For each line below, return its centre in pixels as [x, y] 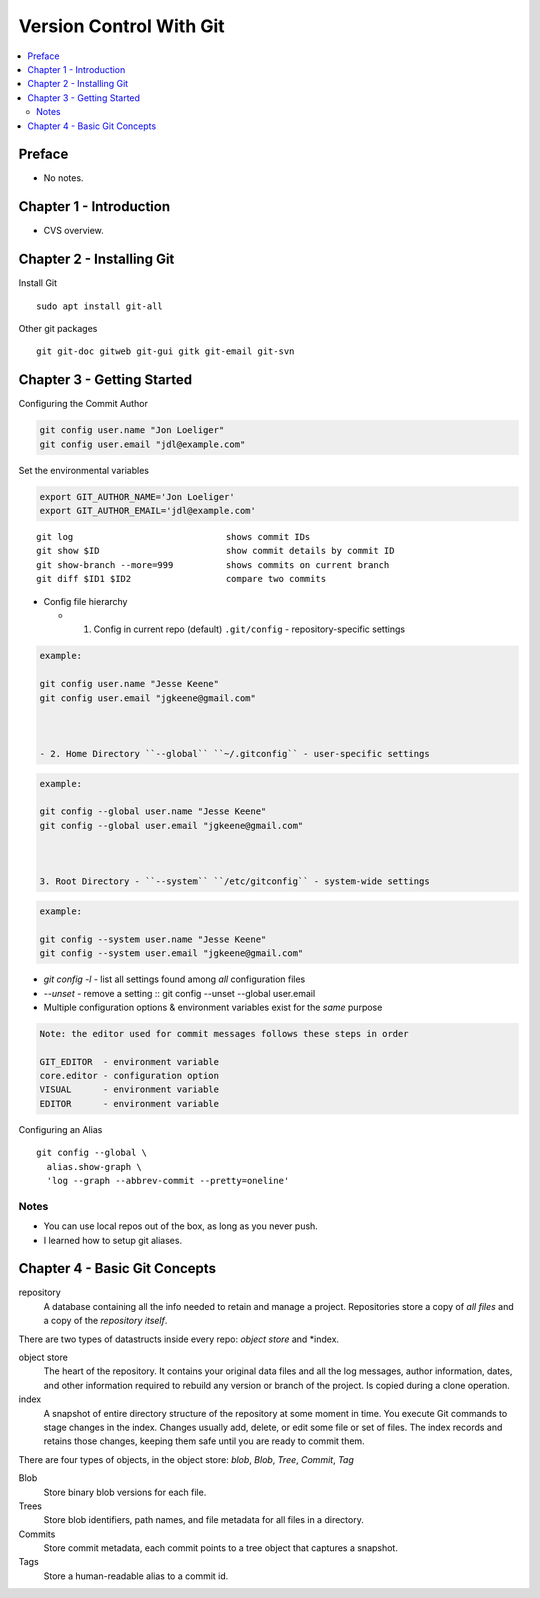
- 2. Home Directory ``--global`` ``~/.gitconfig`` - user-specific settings [234, 754]
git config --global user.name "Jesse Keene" [153, 811]
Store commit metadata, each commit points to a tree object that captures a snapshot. [221, 1548]
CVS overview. [73, 231]
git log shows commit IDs [173, 537]
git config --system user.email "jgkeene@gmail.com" [171, 953]
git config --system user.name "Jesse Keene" [153, 939]
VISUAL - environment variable [129, 1089]
